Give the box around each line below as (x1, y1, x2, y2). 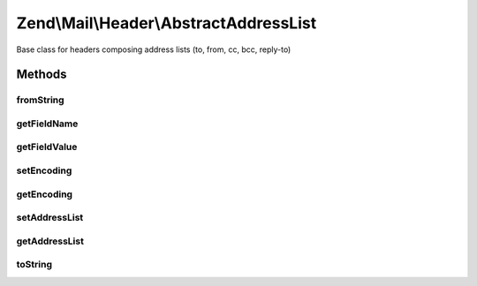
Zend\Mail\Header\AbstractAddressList (16, 13, 317, 33)
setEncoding (16, 164, 72, 177)
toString (16, 259, 53, 271)
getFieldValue (16, 141, 78, 154)
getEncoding (16, 188, 73, 200)
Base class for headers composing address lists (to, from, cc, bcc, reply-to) (16, 44, 291, 55)
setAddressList (16, 212, 84, 224)
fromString (16, 94, 65, 106)
